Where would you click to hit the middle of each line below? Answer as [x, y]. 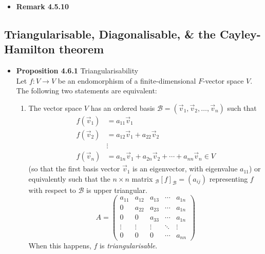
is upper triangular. [117, 190]
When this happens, [60, 246]
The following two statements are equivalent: [87, 91]
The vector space [55, 108]
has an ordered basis [123, 108]
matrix [142, 178]
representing [229, 178]
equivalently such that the [69, 178]
